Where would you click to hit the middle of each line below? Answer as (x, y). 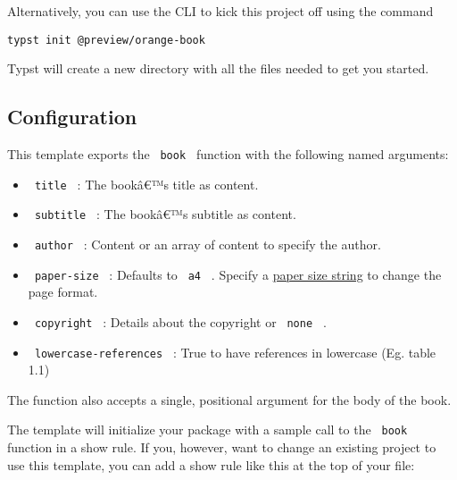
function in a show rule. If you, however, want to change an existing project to (222, 447)
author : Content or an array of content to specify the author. (208, 244)
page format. (63, 292)
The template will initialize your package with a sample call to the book (208, 429)
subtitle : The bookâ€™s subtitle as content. (165, 214)
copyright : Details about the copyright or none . (180, 321)
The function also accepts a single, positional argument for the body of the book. (229, 399)
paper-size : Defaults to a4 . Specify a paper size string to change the (238, 274)
